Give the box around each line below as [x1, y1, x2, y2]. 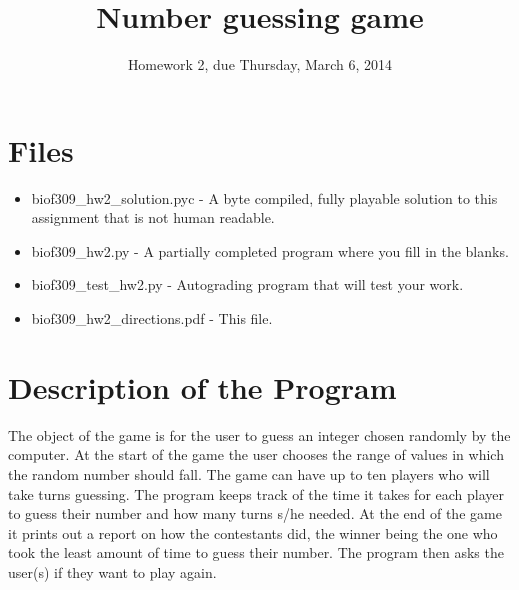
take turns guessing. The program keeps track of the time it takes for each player [8, 483, 505, 504]
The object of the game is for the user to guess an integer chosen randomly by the [8, 424, 511, 445]
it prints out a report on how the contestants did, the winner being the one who [8, 522, 498, 543]
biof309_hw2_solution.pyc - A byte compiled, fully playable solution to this [31, 187, 498, 208]
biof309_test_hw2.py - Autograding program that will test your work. [31, 274, 464, 295]
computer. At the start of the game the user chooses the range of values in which [8, 444, 504, 465]
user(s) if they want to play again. [8, 561, 217, 582]
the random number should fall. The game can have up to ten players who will [8, 463, 490, 484]
